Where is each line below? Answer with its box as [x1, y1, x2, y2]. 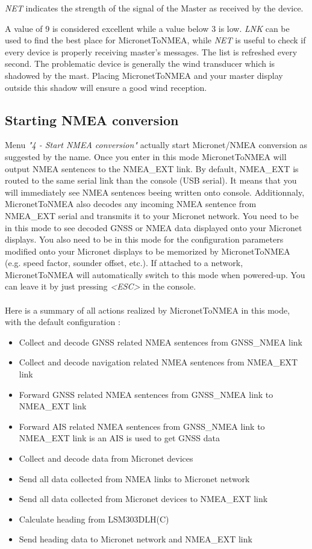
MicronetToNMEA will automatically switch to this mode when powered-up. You [5, 268, 305, 281]
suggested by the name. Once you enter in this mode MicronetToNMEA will [5, 150, 287, 163]
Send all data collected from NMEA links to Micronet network [19, 472, 250, 485]
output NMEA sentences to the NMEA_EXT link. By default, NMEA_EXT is [5, 162, 299, 175]
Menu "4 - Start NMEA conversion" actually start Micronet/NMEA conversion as [5, 138, 308, 151]
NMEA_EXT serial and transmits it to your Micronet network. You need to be [5, 209, 299, 222]
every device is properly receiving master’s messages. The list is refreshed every [5, 45, 298, 58]
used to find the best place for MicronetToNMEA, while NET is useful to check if [5, 34, 306, 46]
